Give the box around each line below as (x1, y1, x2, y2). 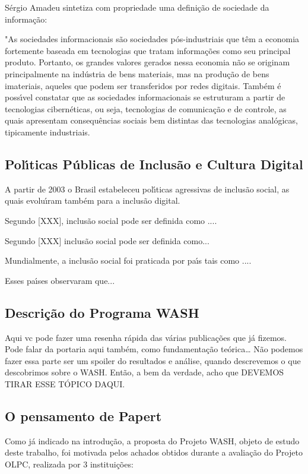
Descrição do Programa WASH (5, 303, 199, 321)
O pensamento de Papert (5, 406, 162, 425)
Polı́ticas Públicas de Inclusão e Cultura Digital (5, 154, 303, 173)
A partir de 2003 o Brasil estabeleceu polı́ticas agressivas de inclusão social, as (5, 182, 290, 195)
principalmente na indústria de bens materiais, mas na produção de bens (5, 67, 269, 80)
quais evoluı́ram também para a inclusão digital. (5, 194, 180, 207)
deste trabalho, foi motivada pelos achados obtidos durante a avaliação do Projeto (5, 446, 303, 459)
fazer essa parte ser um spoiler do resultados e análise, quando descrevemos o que (5, 354, 301, 366)
